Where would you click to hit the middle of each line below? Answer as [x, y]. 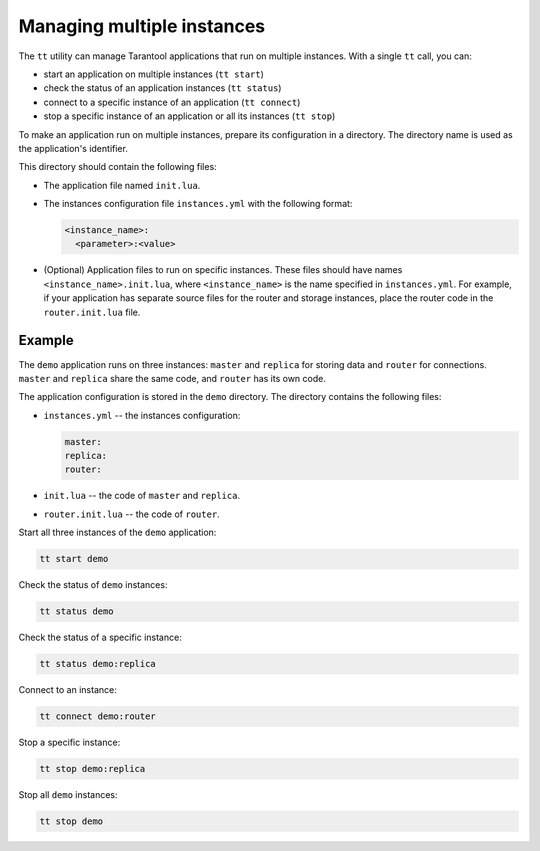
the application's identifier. [73, 148]
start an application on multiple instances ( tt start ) [154, 74]
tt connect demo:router [98, 716]
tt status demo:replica [98, 664]
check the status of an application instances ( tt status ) [162, 88]
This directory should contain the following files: [117, 167]
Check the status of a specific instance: [100, 637]
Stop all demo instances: [68, 795]
